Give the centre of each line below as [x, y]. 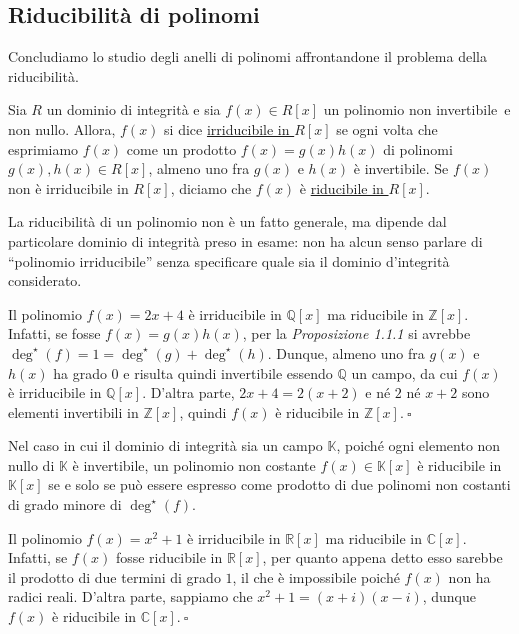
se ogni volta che [387, 128]
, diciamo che [211, 187]
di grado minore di [65, 504]
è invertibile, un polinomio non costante [194, 464]
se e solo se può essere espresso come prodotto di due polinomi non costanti [279, 484]
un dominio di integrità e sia [133, 109]
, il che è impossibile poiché [316, 576]
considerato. [45, 280]
